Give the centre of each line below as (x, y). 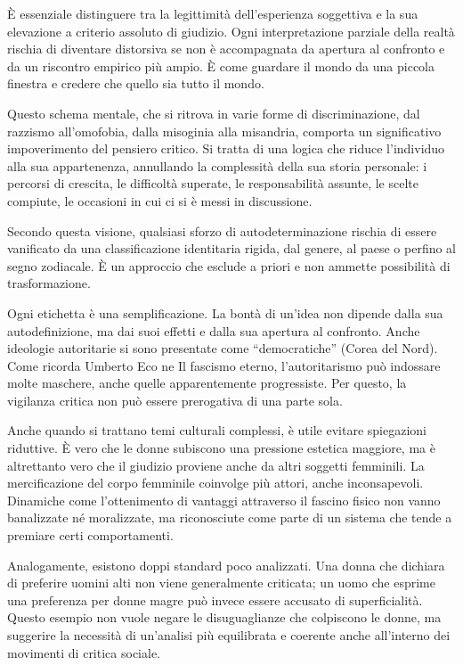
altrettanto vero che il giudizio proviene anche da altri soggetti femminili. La (216, 465)
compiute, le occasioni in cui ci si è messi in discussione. (160, 200)
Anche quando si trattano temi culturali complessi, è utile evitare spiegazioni (217, 430)
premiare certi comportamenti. (90, 535)
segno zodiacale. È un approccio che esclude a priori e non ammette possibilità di (229, 265)
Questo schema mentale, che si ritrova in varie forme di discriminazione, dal (214, 113)
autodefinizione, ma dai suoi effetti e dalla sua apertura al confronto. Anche (214, 330)
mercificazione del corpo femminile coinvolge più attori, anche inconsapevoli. (215, 483)
